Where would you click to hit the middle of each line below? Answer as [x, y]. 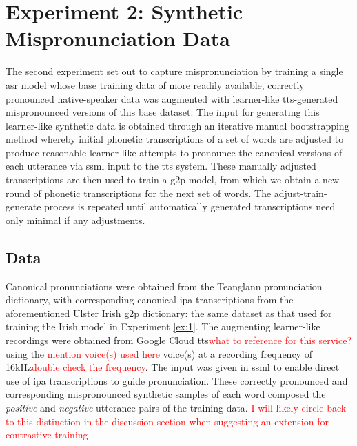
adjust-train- [300, 193]
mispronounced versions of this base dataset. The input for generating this [163, 112]
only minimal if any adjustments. [75, 220]
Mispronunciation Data [118, 38]
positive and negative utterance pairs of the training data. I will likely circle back [176, 407]
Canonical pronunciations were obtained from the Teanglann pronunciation [164, 286]
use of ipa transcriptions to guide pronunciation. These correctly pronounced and [177, 380]
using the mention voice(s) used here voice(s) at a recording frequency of [159, 353]
